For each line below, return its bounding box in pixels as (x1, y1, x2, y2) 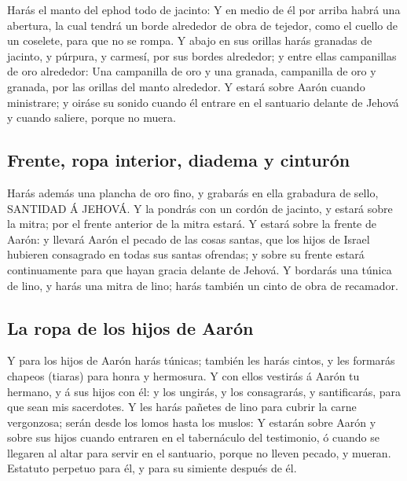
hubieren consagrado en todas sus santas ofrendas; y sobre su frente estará (7, 246, 365, 263)
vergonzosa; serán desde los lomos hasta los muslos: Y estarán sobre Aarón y (7, 413, 376, 430)
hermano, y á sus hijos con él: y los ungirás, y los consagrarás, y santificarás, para (7, 383, 401, 399)
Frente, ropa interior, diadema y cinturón (7, 148, 350, 172)
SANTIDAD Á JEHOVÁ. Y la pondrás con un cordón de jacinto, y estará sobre (7, 200, 393, 216)
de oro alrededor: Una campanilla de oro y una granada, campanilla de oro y (7, 63, 376, 79)
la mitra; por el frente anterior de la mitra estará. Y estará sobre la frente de (7, 215, 376, 232)
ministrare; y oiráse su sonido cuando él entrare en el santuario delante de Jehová (7, 94, 399, 110)
